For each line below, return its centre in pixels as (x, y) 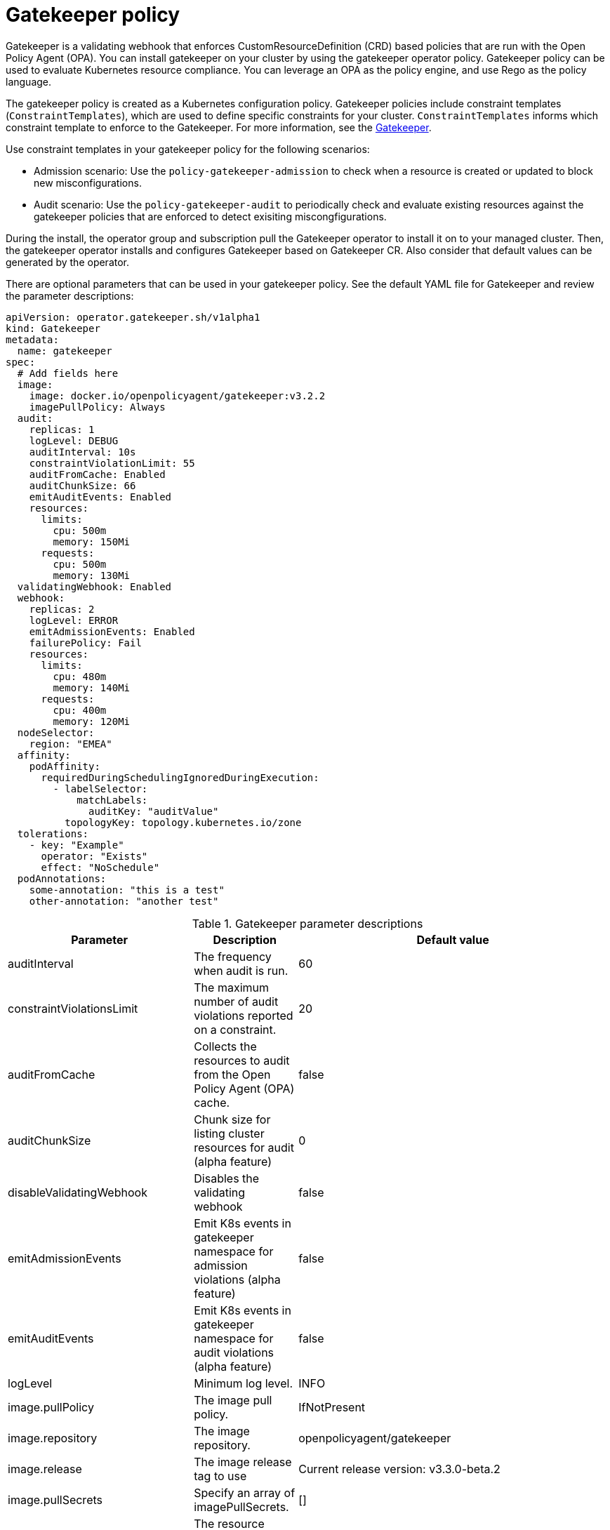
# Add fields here (68, 373)
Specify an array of (245, 1492)
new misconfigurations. (88, 182)
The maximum (231, 987)
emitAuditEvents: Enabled (100, 497)
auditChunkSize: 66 (82, 485)
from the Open (232, 1074)
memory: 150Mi (92, 541)
